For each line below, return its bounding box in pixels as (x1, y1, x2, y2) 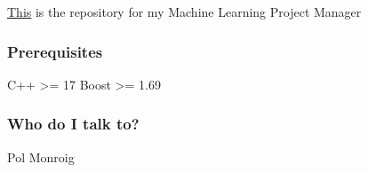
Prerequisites (7, 40, 103, 62)
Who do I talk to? (7, 113, 140, 135)
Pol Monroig (7, 147, 75, 166)
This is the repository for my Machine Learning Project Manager (7, 3, 362, 20)
